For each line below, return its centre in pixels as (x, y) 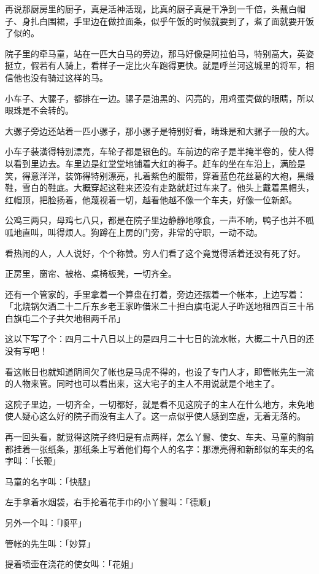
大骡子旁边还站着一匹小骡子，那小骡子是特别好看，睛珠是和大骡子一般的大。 (159, 130)
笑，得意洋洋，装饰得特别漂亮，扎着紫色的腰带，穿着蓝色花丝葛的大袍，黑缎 (159, 175)
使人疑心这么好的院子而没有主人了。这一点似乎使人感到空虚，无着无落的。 (155, 416)
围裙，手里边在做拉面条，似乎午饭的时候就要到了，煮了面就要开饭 (181, 21)
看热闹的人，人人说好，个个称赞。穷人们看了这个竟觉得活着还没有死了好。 (155, 253)
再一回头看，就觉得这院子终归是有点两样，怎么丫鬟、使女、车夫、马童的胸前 (159, 437)
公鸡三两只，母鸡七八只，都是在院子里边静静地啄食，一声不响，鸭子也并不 (155, 220)
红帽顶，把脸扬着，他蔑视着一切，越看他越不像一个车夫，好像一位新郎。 (151, 199)
